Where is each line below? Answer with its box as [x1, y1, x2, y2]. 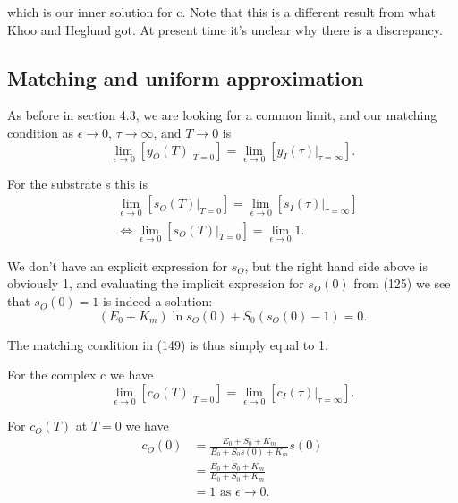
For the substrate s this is [7, 174, 148, 192]
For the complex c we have [7, 365, 154, 384]
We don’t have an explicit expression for [7, 256, 228, 275]
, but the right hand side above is [244, 256, 428, 275]
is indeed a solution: [102, 292, 213, 311]
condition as [7, 123, 73, 141]
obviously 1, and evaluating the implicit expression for [7, 274, 304, 293]
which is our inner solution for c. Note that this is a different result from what [7, 3, 436, 21]
